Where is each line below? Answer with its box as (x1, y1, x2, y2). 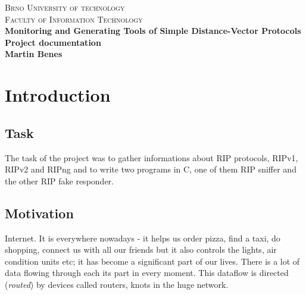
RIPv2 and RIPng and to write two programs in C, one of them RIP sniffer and (5, 163, 296, 175)
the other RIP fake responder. (5, 174, 114, 187)
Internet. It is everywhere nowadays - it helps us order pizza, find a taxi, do (5, 231, 280, 244)
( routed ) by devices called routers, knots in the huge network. (5, 278, 229, 290)
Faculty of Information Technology (5, 12, 143, 25)
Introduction (5, 83, 111, 107)
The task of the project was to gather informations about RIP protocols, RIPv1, (5, 151, 298, 164)
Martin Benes (5, 48, 63, 60)
